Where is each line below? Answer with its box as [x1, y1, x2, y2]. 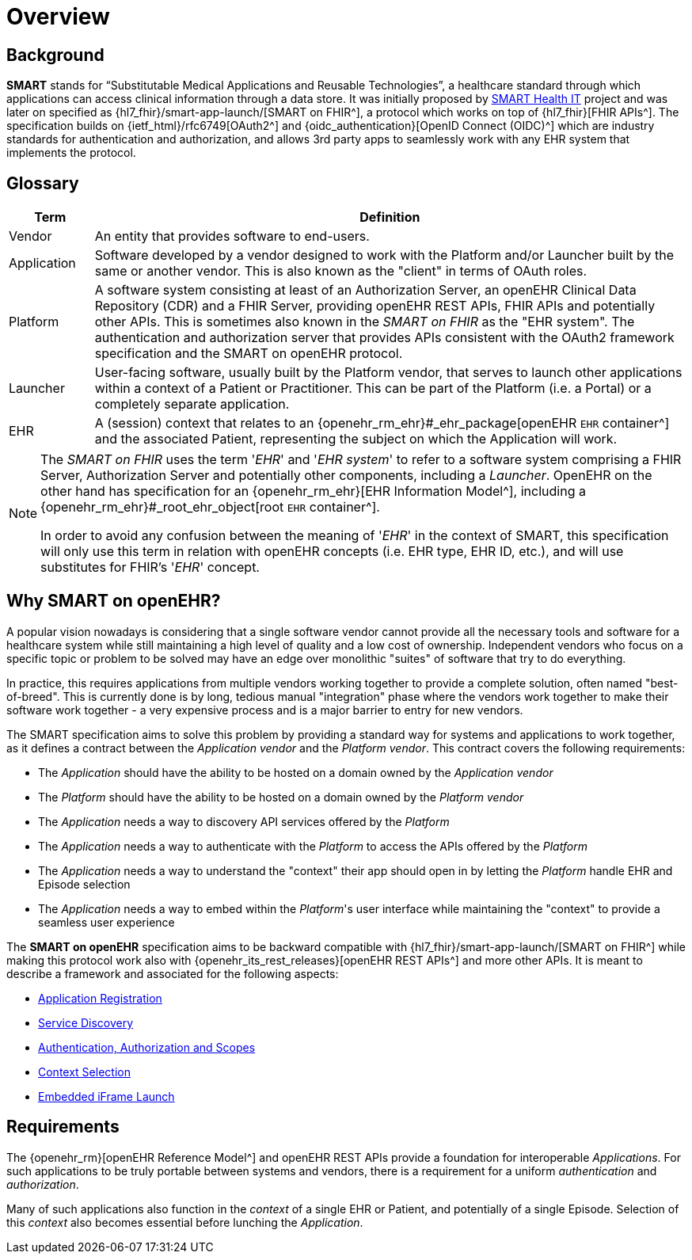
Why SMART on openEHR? [6, 591, 221, 611]
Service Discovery [38, 1015, 134, 1030]
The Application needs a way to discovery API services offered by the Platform [38, 814, 450, 828]
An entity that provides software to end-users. [94, 228, 370, 245]
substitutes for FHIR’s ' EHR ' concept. [40, 559, 260, 576]
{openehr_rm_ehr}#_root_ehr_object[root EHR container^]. [40, 499, 380, 516]
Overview [6, 3, 110, 30]
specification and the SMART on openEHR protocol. [94, 345, 403, 362]
